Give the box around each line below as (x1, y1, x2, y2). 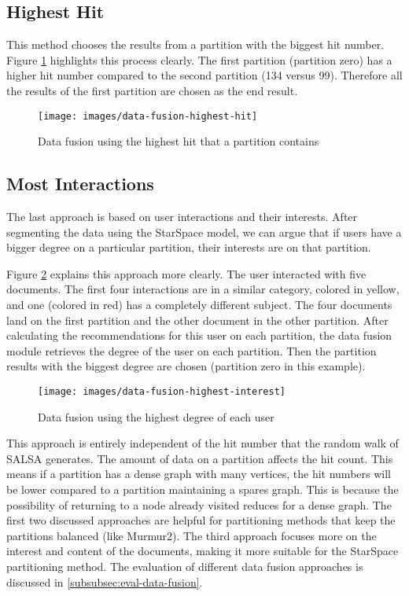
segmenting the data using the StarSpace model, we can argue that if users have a (6, 223, 402, 240)
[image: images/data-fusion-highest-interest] (38, 385, 286, 397)
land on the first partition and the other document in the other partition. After (6, 311, 389, 328)
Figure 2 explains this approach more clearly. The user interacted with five (6, 265, 367, 281)
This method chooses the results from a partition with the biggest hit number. (6, 36, 385, 53)
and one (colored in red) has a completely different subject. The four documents (6, 296, 392, 312)
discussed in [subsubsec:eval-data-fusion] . (6, 573, 203, 590)
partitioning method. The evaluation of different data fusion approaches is (6, 557, 363, 574)
